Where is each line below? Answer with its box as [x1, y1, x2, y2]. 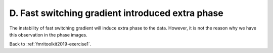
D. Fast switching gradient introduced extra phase [9, 7, 223, 18]
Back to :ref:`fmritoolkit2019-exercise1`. [9, 41, 92, 47]
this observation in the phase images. [9, 31, 88, 37]
